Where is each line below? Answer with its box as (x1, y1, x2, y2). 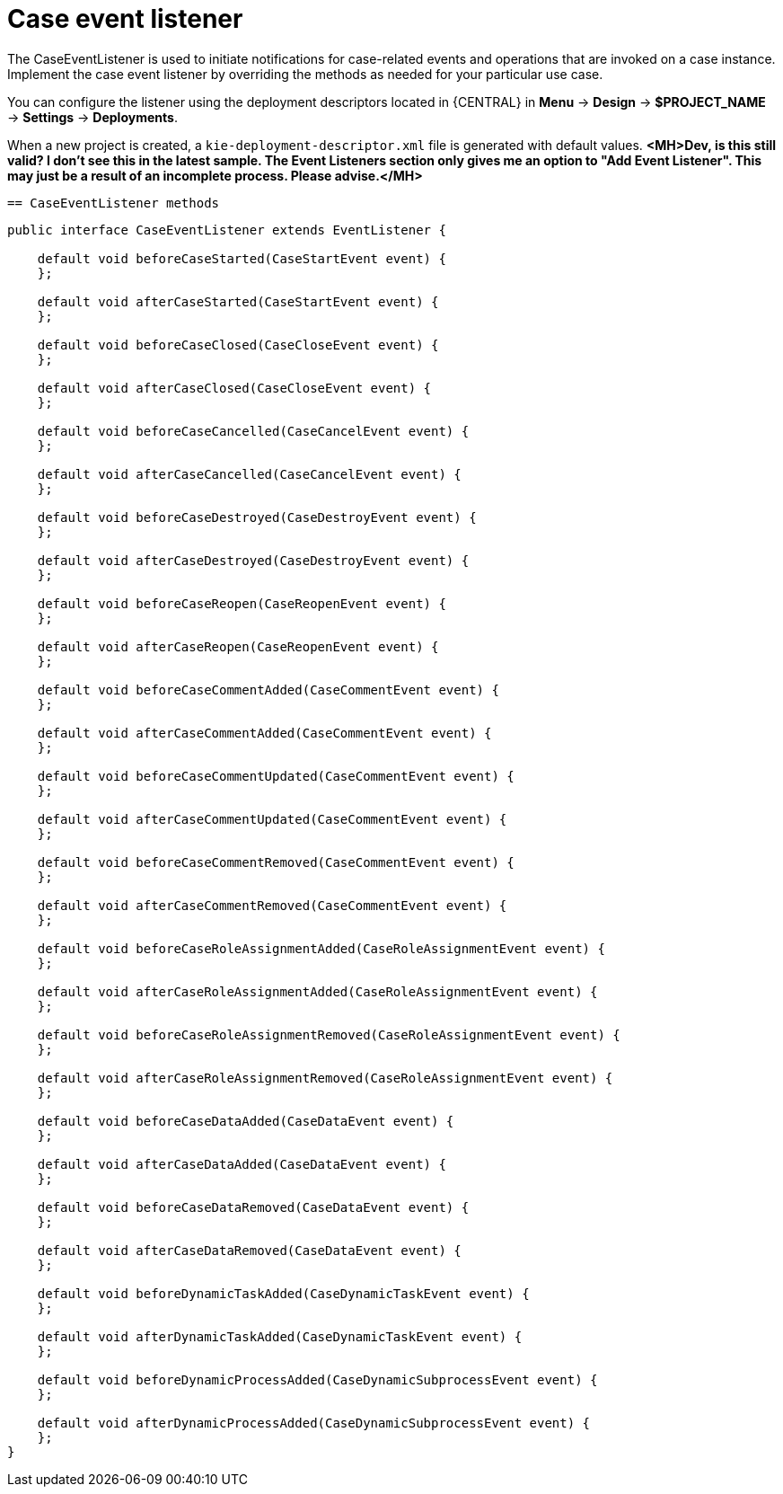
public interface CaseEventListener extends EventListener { (7, 222, 446, 237)
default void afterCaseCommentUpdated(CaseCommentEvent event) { (37, 811, 507, 827)
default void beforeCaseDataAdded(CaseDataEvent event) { (37, 1113, 454, 1128)
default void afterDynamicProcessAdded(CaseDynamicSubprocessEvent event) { (37, 1415, 591, 1430)
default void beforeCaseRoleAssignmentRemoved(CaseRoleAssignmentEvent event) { (37, 1027, 620, 1042)
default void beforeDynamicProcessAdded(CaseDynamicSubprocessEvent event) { (37, 1372, 598, 1387)
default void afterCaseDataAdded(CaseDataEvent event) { (37, 1156, 446, 1171)
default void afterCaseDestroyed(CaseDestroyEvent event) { (37, 553, 470, 568)
